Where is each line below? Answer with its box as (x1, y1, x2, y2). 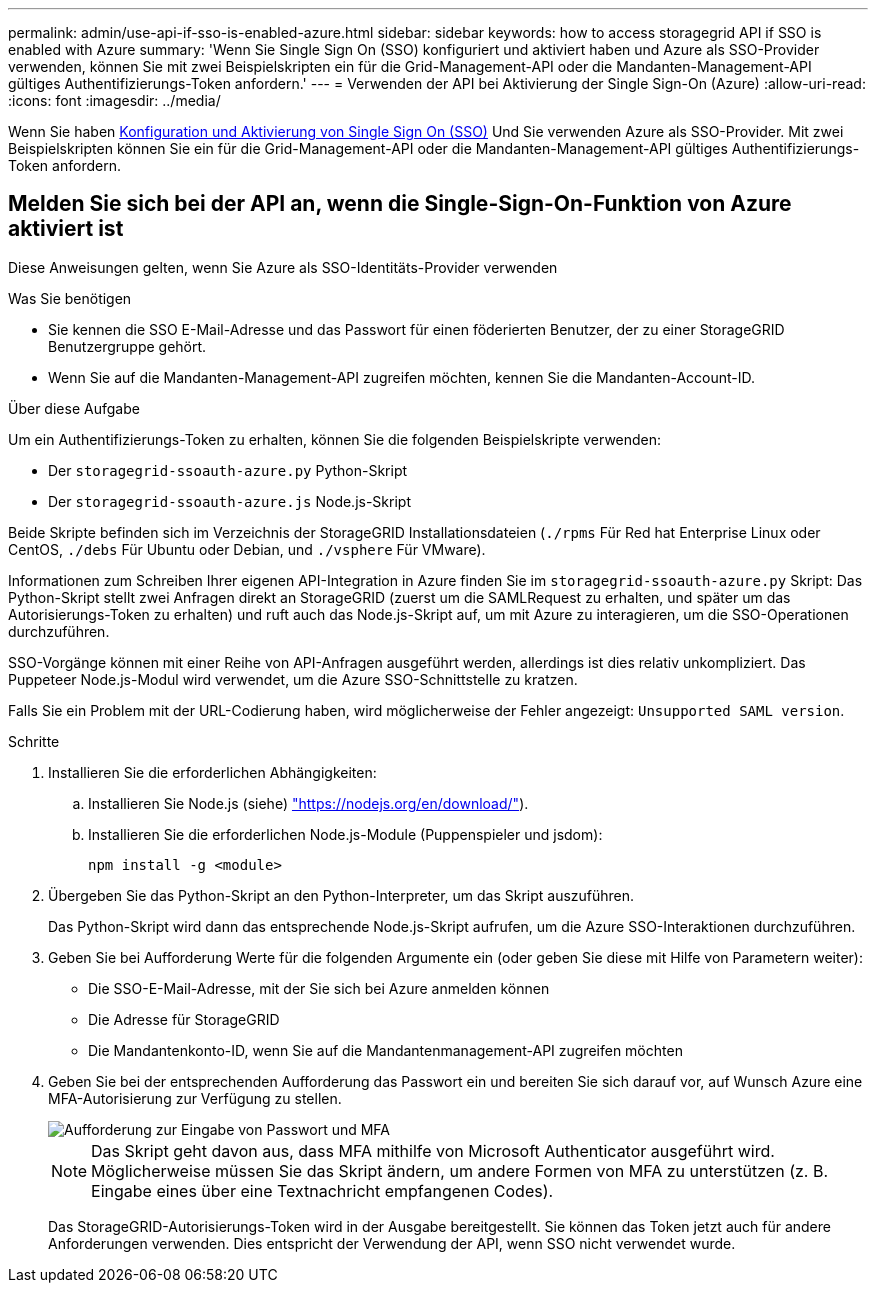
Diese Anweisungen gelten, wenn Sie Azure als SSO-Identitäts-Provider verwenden (8, 258, 558, 276)
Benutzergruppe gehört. (48, 337, 207, 355)
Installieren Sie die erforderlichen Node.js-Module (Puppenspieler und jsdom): (88, 825, 603, 843)
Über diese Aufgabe (8, 399, 140, 417)
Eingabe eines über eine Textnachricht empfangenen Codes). (91, 1180, 554, 1201)
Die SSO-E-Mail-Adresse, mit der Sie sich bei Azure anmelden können (88, 979, 550, 997)
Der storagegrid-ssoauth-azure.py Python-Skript (48, 461, 408, 479)
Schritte (8, 732, 60, 750)
